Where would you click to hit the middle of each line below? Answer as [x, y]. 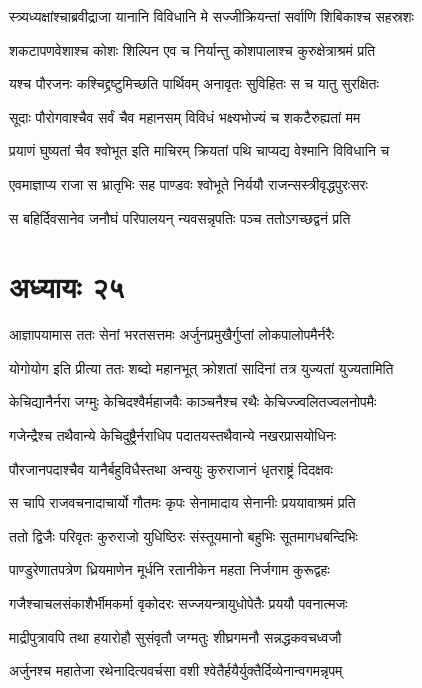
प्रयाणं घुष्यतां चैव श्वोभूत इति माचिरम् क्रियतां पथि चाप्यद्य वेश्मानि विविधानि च [199, 150]
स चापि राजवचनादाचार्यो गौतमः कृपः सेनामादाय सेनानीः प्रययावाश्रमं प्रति [182, 502]
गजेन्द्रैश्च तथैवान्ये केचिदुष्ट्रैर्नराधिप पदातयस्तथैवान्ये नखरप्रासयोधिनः [173, 435]
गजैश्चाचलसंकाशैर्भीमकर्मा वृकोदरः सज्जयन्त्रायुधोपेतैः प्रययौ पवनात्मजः [178, 603]
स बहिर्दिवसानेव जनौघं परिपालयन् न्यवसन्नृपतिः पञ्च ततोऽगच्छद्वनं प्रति [180, 217]
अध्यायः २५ [67, 286]
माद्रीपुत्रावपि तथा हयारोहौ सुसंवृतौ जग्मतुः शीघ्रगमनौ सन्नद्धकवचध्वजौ [175, 636]
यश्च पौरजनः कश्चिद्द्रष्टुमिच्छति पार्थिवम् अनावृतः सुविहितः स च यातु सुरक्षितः [194, 83]
